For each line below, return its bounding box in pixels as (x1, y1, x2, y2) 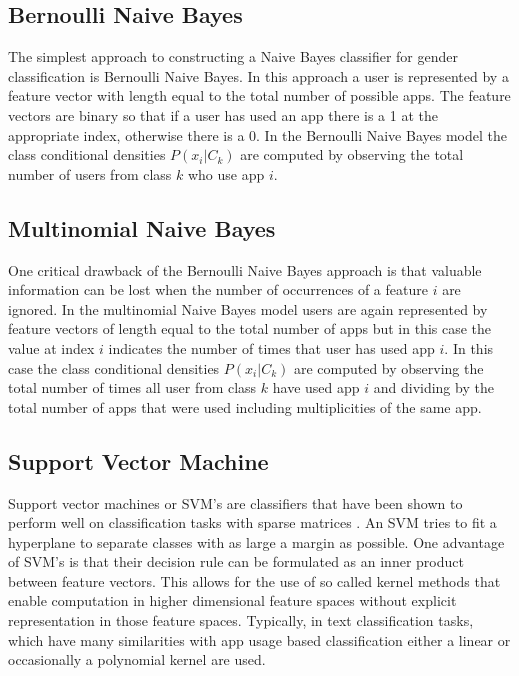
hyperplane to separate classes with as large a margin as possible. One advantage (8, 531, 505, 552)
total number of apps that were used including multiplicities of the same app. (8, 396, 482, 417)
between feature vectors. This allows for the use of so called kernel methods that (8, 570, 501, 591)
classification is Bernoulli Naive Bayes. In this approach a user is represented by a (8, 65, 509, 86)
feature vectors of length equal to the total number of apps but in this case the (8, 318, 492, 339)
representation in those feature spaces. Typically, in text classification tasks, (8, 610, 474, 631)
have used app (272, 377, 360, 398)
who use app (187, 163, 265, 184)
